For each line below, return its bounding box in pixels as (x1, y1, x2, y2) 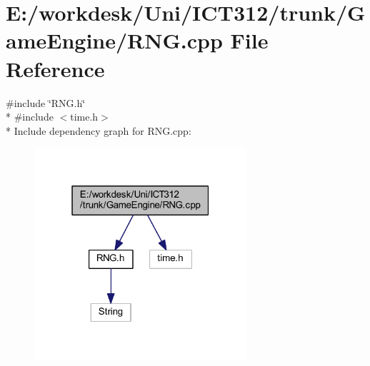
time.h (70, 109, 99, 124)
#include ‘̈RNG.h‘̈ (6, 95, 86, 110)
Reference (6, 54, 105, 83)
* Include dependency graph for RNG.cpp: (6, 123, 191, 138)
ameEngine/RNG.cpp (6, 26, 223, 55)
